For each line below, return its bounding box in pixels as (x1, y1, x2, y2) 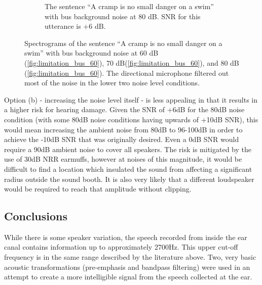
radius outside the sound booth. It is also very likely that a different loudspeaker (4, 173, 254, 184)
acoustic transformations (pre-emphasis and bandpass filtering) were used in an (4, 261, 250, 272)
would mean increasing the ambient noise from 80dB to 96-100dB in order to (4, 124, 243, 134)
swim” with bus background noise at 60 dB (24, 47, 159, 58)
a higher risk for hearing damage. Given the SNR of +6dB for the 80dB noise (4, 104, 245, 115)
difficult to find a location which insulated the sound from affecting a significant (4, 163, 252, 174)
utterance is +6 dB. (45, 21, 106, 31)
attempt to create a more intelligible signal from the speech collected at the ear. (4, 271, 252, 282)
